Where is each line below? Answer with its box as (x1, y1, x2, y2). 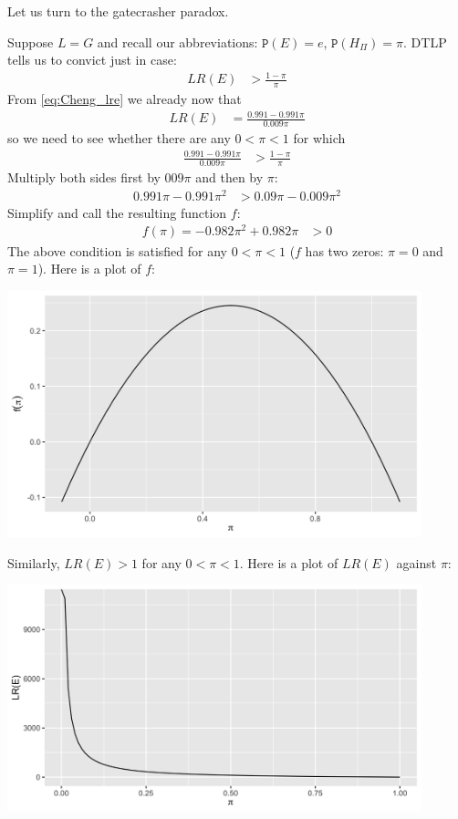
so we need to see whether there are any (7, 129, 231, 148)
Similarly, (7, 553, 60, 572)
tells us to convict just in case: (7, 50, 177, 69)
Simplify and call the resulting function (7, 202, 227, 222)
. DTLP (403, 32, 447, 51)
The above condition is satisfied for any (7, 241, 227, 260)
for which (293, 129, 346, 148)
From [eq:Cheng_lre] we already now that (7, 89, 242, 109)
